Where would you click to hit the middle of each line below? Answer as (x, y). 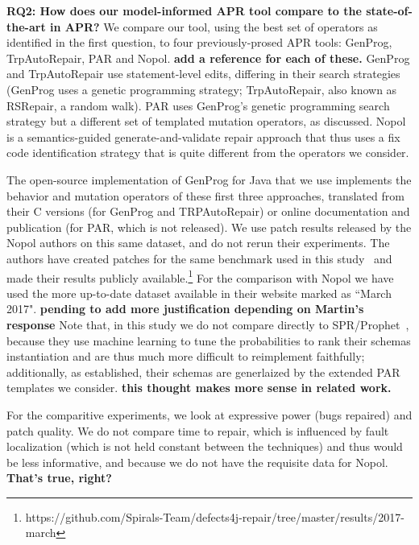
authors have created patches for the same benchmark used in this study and (199, 258)
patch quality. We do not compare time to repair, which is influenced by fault (198, 430)
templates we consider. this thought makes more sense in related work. (199, 388)
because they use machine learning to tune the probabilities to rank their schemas (209, 340)
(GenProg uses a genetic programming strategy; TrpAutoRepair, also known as (202, 89)
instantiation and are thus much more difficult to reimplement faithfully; (186, 356)
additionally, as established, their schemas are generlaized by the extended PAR (203, 372)
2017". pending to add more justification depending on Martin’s (185, 309)
